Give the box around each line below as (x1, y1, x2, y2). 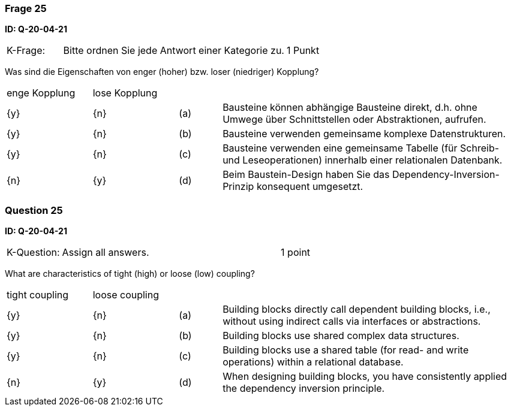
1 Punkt (286, 44, 320, 57)
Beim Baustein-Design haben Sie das (223, 168, 390, 181)
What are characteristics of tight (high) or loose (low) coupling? (5, 268, 255, 279)
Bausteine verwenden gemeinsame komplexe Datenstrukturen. (223, 128, 506, 140)
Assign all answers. (62, 246, 149, 259)
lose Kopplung (92, 87, 158, 99)
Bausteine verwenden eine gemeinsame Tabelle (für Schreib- (223, 142, 500, 155)
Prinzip (223, 180, 254, 193)
